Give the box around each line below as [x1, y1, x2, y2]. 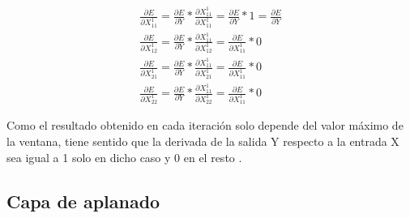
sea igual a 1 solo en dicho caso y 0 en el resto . [6, 148, 242, 165]
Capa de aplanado [6, 188, 160, 213]
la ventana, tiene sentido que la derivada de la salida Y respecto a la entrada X [6, 132, 399, 149]
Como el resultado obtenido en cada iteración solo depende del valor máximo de [6, 117, 404, 134]
